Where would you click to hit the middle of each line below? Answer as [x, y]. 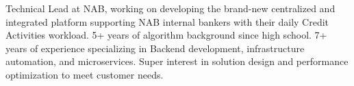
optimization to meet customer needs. [85, 74]
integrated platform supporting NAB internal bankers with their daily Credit [167, 21]
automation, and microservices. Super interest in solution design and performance [177, 61]
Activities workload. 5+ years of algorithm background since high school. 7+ [166, 35]
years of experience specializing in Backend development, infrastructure [155, 48]
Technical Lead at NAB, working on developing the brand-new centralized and [170, 8]
